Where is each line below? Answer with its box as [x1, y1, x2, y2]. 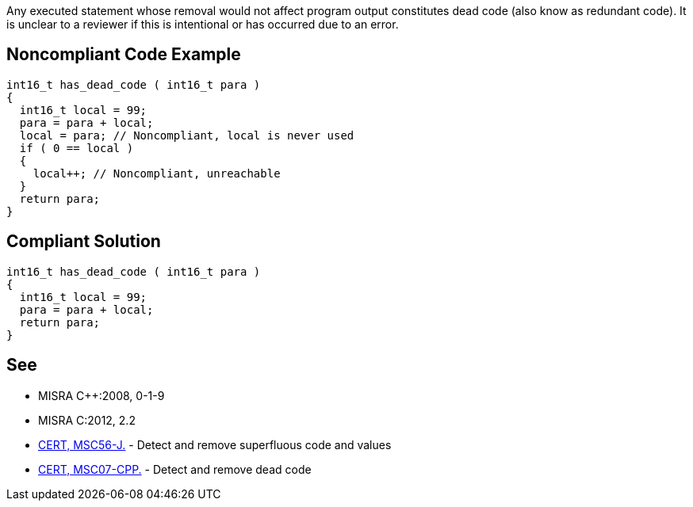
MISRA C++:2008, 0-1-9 [38, 388, 165, 402]
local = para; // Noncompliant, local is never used [19, 128, 354, 142]
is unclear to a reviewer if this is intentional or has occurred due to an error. [6, 17, 399, 31]
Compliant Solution [6, 231, 161, 252]
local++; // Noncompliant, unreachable [33, 166, 281, 180]
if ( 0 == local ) [19, 141, 134, 154]
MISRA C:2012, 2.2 [38, 413, 136, 427]
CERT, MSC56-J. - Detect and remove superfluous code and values [38, 437, 392, 452]
